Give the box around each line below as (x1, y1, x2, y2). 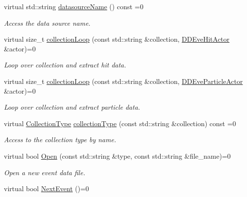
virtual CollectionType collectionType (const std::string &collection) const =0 (4, 118, 236, 128)
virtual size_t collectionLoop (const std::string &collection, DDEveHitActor (4, 34, 230, 44)
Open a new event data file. (4, 167, 85, 177)
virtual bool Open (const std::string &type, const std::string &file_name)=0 (4, 150, 231, 161)
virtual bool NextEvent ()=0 (4, 183, 89, 194)
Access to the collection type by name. (4, 134, 116, 145)
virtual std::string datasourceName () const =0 (4, 1, 144, 11)
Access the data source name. (4, 17, 91, 28)
